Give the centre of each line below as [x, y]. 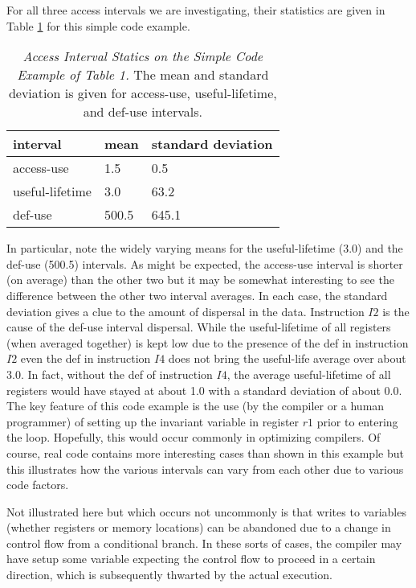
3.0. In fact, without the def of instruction [110, 374]
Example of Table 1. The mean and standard [143, 75]
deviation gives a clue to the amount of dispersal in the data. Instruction [186, 311]
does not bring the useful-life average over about [287, 358]
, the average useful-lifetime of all [309, 374]
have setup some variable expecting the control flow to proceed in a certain [191, 559]
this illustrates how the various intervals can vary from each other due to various [205, 469]
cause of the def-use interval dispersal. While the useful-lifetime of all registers [199, 327]
